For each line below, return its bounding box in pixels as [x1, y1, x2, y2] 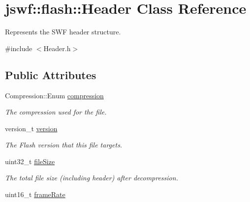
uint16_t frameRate [5, 189, 65, 200]
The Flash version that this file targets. [5, 140, 123, 150]
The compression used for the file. [5, 107, 107, 117]
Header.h [43, 43, 71, 53]
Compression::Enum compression [5, 90, 104, 100]
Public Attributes [5, 67, 96, 82]
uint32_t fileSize [5, 156, 55, 166]
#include [5, 43, 32, 53]
